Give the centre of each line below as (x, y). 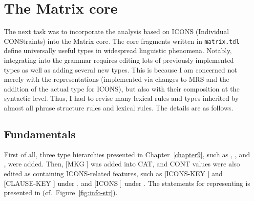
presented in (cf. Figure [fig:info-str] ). (61, 192)
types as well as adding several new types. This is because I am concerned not (121, 69)
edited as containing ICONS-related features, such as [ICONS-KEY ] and (113, 173)
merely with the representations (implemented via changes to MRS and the (116, 79)
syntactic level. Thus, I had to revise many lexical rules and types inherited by (121, 98)
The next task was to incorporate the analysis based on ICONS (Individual (116, 31)
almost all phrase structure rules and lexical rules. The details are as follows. (119, 107)
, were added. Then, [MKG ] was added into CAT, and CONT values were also (122, 164)
